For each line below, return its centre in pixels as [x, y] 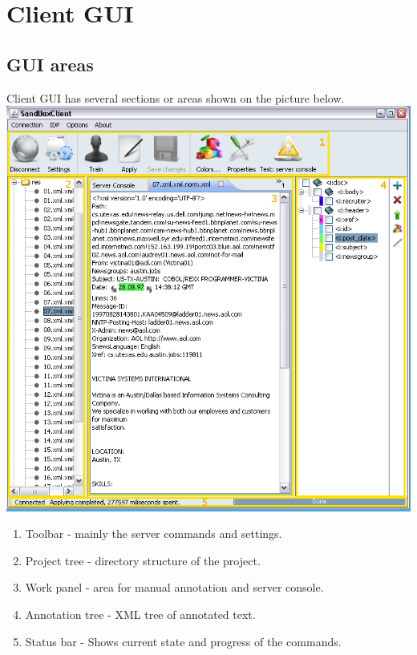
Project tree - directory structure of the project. [143, 560]
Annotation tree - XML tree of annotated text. [140, 614]
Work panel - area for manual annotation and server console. [174, 587]
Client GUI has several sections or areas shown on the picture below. [176, 97]
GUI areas [50, 64]
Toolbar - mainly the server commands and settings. [154, 534]
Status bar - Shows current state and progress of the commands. [183, 641]
